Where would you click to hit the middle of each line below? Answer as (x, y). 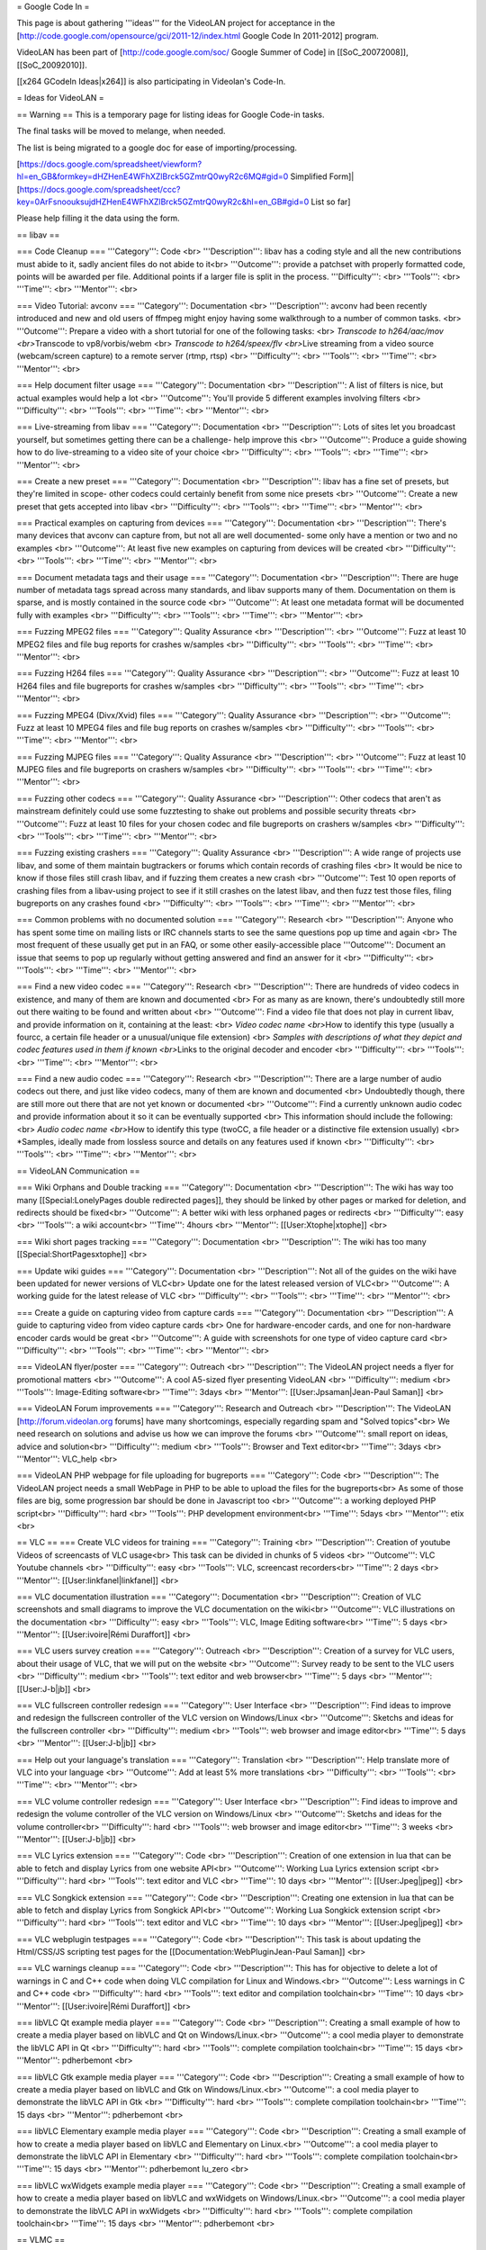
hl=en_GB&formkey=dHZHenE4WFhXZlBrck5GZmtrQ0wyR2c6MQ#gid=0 (153, 176)
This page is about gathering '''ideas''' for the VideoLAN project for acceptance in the (176, 23)
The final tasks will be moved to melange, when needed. (121, 131)
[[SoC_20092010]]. (52, 65)
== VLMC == (41, 2240)
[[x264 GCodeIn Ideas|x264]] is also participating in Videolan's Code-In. (151, 81)
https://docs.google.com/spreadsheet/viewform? (111, 164)
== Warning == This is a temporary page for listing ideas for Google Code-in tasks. (171, 114)
